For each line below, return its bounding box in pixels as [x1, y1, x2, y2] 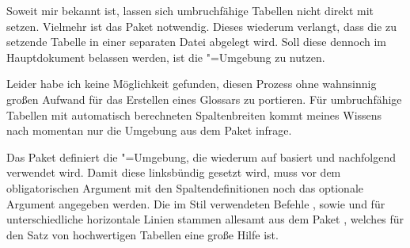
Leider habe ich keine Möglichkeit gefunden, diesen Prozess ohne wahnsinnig [6, 75, 377, 92]
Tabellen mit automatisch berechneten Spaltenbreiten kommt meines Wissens [6, 106, 382, 123]
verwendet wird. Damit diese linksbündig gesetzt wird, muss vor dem [6, 164, 341, 181]
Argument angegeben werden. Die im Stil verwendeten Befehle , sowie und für [6, 195, 385, 212]
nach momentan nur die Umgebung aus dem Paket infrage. [6, 122, 292, 139]
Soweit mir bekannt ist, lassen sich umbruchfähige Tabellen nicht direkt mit [6, 2, 374, 18]
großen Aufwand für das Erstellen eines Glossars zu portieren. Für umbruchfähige [6, 90, 402, 107]
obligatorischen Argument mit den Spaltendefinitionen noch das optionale [6, 179, 364, 196]
